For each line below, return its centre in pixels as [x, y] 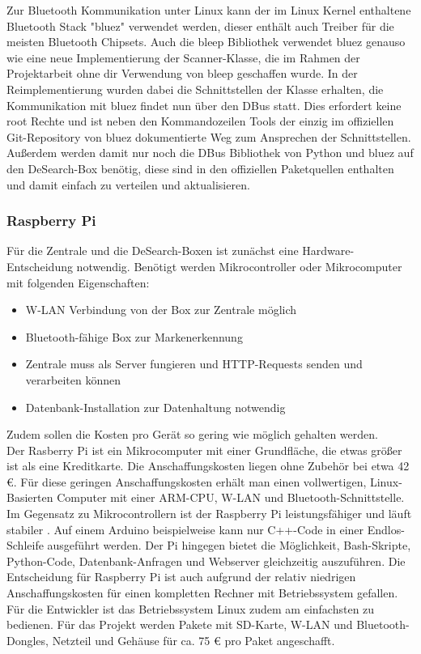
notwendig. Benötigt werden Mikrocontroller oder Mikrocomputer [239, 266]
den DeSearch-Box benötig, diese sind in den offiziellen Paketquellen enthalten [200, 168]
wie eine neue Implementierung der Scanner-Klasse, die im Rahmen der [183, 57]
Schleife [25, 545]
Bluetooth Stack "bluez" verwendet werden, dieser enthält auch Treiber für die [200, 25]
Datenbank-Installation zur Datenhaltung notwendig [155, 407]
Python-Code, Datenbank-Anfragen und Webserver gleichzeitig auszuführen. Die [206, 561]
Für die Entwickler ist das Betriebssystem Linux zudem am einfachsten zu [191, 608]
